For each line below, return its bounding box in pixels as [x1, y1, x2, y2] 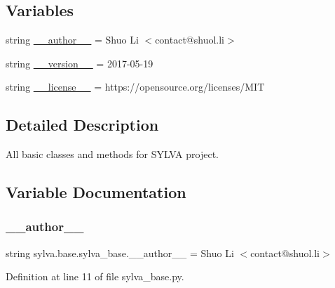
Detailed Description [6, 114, 159, 136]
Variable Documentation [6, 181, 186, 203]
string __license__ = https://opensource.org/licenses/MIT [6, 79, 265, 94]
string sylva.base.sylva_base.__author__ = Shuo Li [6, 245, 234, 260]
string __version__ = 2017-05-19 [6, 55, 153, 70]
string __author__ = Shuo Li [6, 32, 139, 47]
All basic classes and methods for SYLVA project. [6, 147, 219, 162]
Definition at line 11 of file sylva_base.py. [6, 269, 184, 284]
